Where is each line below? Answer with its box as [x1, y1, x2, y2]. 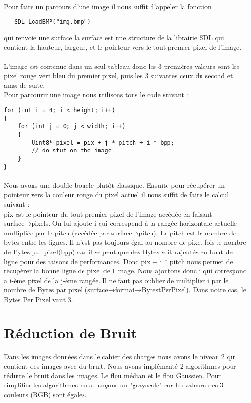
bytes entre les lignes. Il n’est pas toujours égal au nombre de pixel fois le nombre [4, 237, 246, 247]
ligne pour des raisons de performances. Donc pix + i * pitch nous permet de [4, 256, 233, 266]
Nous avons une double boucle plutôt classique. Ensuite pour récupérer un [4, 180, 225, 190]
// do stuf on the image [32, 147, 112, 154]
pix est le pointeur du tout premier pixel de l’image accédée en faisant [4, 208, 212, 218]
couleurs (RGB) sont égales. [4, 389, 87, 399]
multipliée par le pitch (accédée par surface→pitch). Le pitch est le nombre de [4, 227, 236, 237]
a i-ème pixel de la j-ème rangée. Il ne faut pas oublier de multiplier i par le [4, 275, 229, 285]
